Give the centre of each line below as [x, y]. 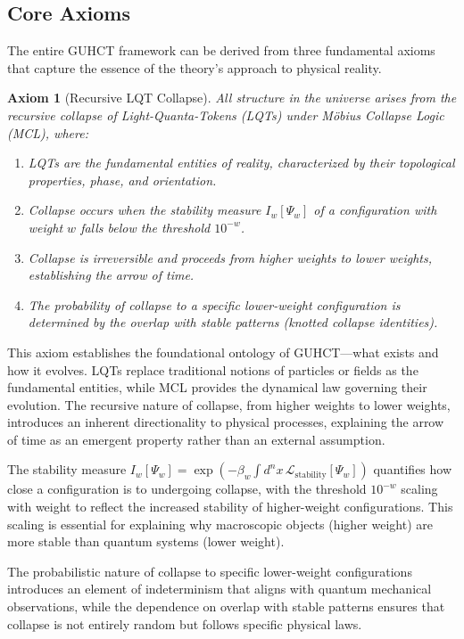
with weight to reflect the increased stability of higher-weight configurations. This [230, 507]
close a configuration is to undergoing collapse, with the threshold [187, 489]
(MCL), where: [48, 132]
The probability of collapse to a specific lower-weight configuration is [214, 304]
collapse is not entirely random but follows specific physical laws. [185, 623]
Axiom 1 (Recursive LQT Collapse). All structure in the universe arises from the [232, 98]
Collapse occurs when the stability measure [145, 210]
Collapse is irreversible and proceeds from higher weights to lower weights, [230, 257]
